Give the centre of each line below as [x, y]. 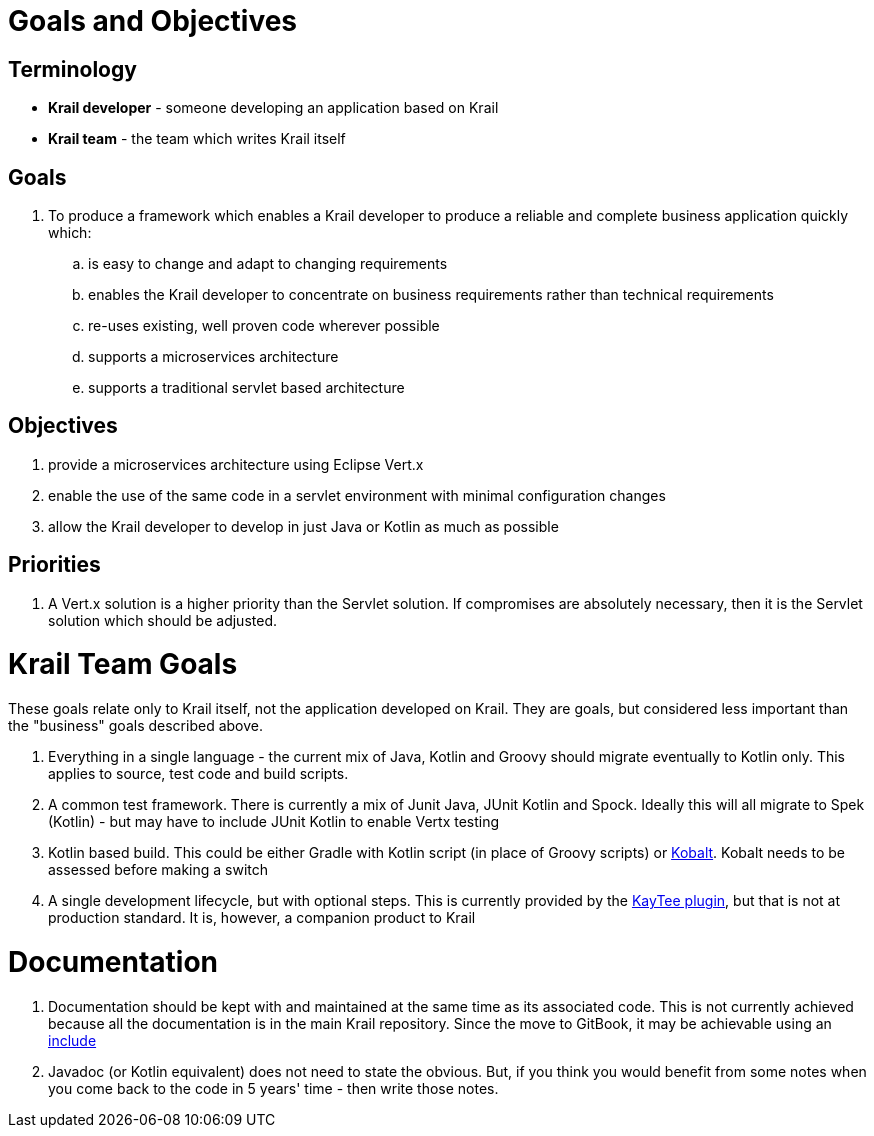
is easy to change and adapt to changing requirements [268, 264]
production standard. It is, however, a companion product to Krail [262, 918]
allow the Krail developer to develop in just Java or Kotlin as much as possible [303, 526]
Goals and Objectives [153, 21]
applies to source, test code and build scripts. [198, 774]
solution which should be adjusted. [162, 620]
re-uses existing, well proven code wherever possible [264, 326]
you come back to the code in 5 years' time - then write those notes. [273, 1088]
